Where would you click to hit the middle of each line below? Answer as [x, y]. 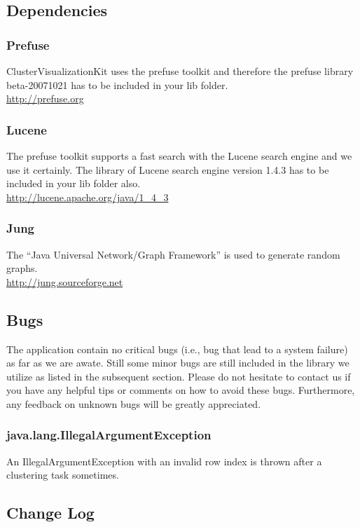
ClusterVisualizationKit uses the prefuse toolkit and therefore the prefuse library [180, 71]
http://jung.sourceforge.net [65, 281]
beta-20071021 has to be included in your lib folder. [117, 84]
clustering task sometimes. [63, 475]
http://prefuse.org [45, 98]
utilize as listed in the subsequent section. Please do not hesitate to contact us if [179, 376]
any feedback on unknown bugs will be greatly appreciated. [134, 403]
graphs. [22, 268]
